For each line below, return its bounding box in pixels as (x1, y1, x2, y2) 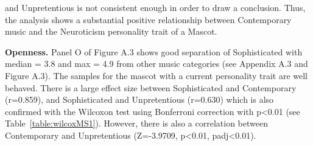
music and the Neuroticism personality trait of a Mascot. (5, 25, 217, 38)
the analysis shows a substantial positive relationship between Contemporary (5, 13, 292, 26)
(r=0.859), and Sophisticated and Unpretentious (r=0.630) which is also (5, 93, 274, 106)
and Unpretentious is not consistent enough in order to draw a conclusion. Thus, (5, 1, 306, 13)
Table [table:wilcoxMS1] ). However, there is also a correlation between (5, 117, 268, 130)
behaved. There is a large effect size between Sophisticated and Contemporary (5, 81, 297, 94)
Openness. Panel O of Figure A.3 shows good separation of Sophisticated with (5, 45, 303, 58)
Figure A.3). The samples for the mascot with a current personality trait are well (5, 69, 308, 82)
